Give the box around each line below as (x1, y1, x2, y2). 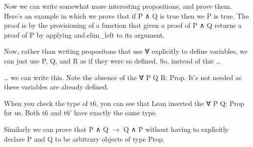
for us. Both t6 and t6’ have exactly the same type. (4, 107, 157, 118)
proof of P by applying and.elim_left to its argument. (4, 29, 165, 40)
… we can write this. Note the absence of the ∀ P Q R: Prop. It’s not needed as (4, 72, 242, 82)
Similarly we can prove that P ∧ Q (4, 124, 108, 134)
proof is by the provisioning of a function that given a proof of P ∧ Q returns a (4, 20, 242, 30)
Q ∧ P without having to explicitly (123, 124, 229, 134)
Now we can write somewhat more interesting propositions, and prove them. (4, 1, 232, 11)
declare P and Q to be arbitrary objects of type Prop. (4, 133, 165, 144)
